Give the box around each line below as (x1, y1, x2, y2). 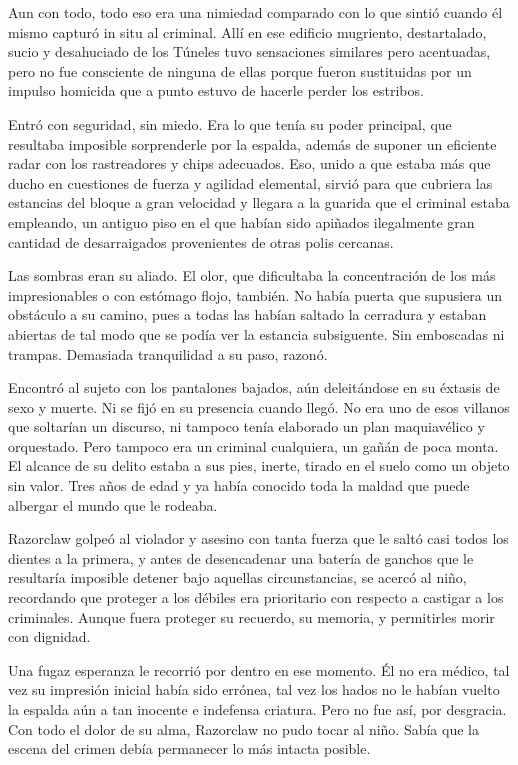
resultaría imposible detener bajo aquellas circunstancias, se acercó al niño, (8, 567, 467, 588)
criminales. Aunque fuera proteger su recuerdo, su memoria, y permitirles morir (8, 606, 495, 627)
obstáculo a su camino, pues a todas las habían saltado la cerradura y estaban (8, 304, 487, 325)
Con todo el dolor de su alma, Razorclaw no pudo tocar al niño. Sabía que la (8, 718, 479, 739)
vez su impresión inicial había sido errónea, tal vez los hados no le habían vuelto (8, 679, 500, 700)
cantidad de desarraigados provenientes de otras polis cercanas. (8, 231, 394, 252)
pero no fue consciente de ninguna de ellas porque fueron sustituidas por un (8, 60, 472, 81)
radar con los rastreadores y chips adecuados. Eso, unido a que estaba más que (8, 153, 491, 174)
